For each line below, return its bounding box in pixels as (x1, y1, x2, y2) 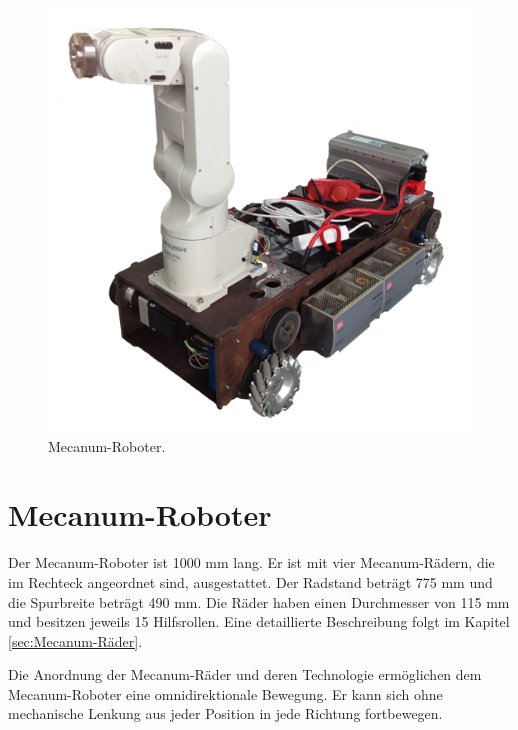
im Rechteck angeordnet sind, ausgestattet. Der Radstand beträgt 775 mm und (8, 571, 493, 592)
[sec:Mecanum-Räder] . (8, 630, 143, 651)
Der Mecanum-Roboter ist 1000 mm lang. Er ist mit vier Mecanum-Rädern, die (8, 552, 495, 573)
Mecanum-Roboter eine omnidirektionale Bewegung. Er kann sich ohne (8, 683, 443, 704)
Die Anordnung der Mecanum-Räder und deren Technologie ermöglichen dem (8, 664, 482, 685)
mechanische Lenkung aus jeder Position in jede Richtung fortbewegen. (8, 703, 443, 724)
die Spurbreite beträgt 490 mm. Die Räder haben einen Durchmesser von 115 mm (8, 591, 510, 612)
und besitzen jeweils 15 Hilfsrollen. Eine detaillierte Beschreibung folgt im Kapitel (8, 611, 510, 632)
